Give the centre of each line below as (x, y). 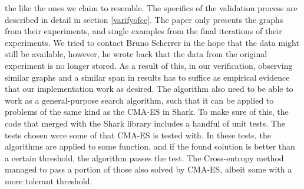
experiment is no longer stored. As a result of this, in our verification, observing (149, 65)
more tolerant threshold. (49, 180)
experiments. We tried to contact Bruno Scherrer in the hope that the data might (152, 42)
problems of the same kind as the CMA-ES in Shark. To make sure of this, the (147, 112)
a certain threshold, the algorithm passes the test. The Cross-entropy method (144, 157)
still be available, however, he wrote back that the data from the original (136, 54)
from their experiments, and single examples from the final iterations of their (143, 31)
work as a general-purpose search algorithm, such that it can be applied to (139, 100)
